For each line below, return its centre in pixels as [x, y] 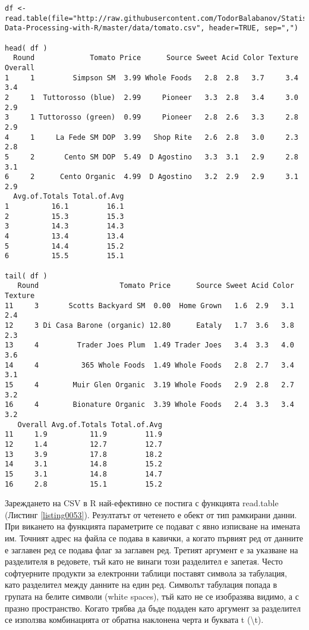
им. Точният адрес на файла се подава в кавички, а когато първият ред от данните [154, 537]
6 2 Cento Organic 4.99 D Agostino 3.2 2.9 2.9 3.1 [152, 177]
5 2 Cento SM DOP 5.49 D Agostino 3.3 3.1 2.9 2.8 [152, 157]
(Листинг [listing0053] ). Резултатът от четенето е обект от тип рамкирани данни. [151, 514]
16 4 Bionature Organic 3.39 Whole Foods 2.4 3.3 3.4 [149, 405]
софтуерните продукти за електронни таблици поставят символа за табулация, [146, 573]
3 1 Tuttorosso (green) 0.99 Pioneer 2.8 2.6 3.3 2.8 [152, 117]
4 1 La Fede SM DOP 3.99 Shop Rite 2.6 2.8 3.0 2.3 [152, 137]
